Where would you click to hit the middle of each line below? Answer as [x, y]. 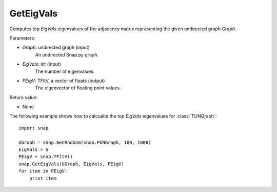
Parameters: [22, 38]
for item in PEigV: [43, 171]
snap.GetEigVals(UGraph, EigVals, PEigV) [71, 164]
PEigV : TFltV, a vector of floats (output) [64, 81]
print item [43, 178]
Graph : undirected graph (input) [56, 47]
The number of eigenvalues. [65, 71]
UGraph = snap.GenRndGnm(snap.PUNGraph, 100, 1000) [85, 142]
